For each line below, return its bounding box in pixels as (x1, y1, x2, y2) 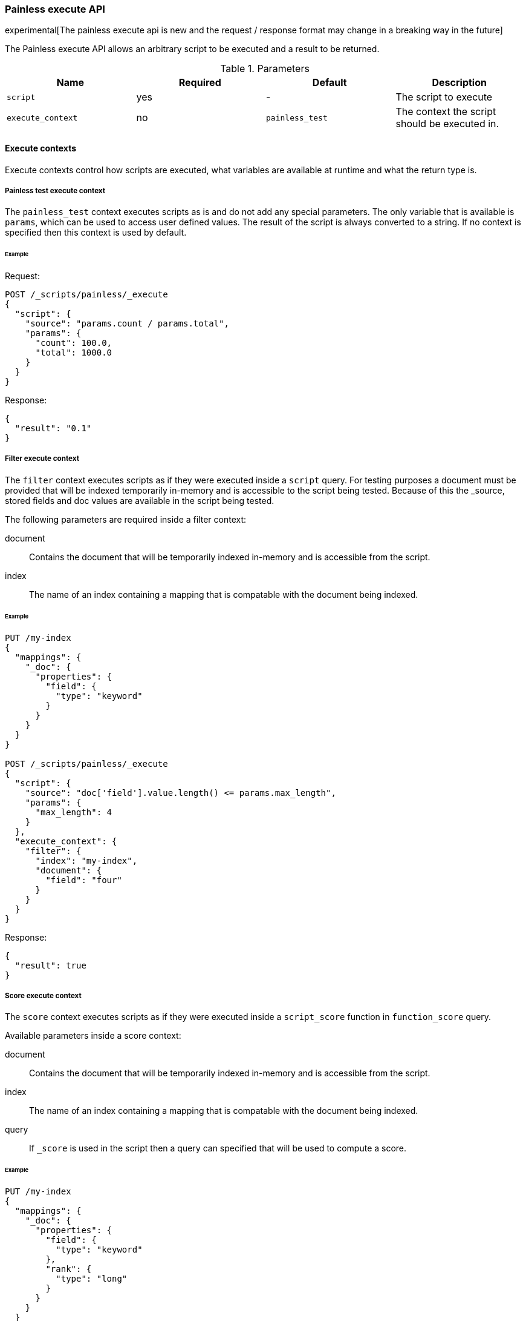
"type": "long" (56, 1274, 128, 1283)
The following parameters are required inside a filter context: (5, 514, 247, 525)
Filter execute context (5, 454, 79, 463)
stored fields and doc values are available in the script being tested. (5, 495, 274, 506)
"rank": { (45, 1264, 92, 1274)
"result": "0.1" (15, 423, 92, 434)
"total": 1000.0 (35, 348, 112, 358)
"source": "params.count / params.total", (25, 319, 229, 329)
